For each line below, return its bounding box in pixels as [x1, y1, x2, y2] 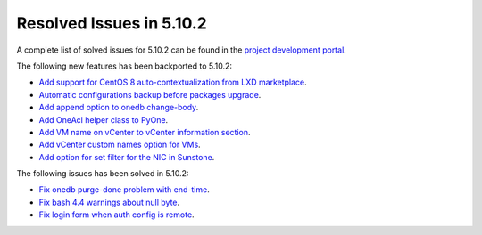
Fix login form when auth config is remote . [38, 209, 195, 220]
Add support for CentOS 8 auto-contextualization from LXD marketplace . [38, 77, 307, 88]
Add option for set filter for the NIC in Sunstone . [38, 151, 215, 162]
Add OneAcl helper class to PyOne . [38, 114, 169, 125]
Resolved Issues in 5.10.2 [16, 13, 207, 33]
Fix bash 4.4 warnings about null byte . [38, 197, 180, 207]
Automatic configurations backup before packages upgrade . [38, 89, 262, 100]
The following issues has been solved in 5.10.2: [16, 168, 189, 179]
